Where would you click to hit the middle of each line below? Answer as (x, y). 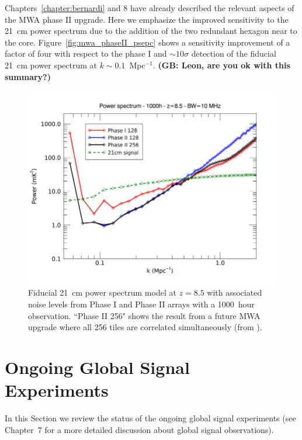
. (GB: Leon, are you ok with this (222, 65)
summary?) (28, 76)
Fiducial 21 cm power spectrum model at (102, 292)
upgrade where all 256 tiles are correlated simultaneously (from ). (145, 327)
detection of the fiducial (234, 53)
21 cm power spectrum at (51, 65)
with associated (235, 292)
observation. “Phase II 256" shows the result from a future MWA (144, 315)
